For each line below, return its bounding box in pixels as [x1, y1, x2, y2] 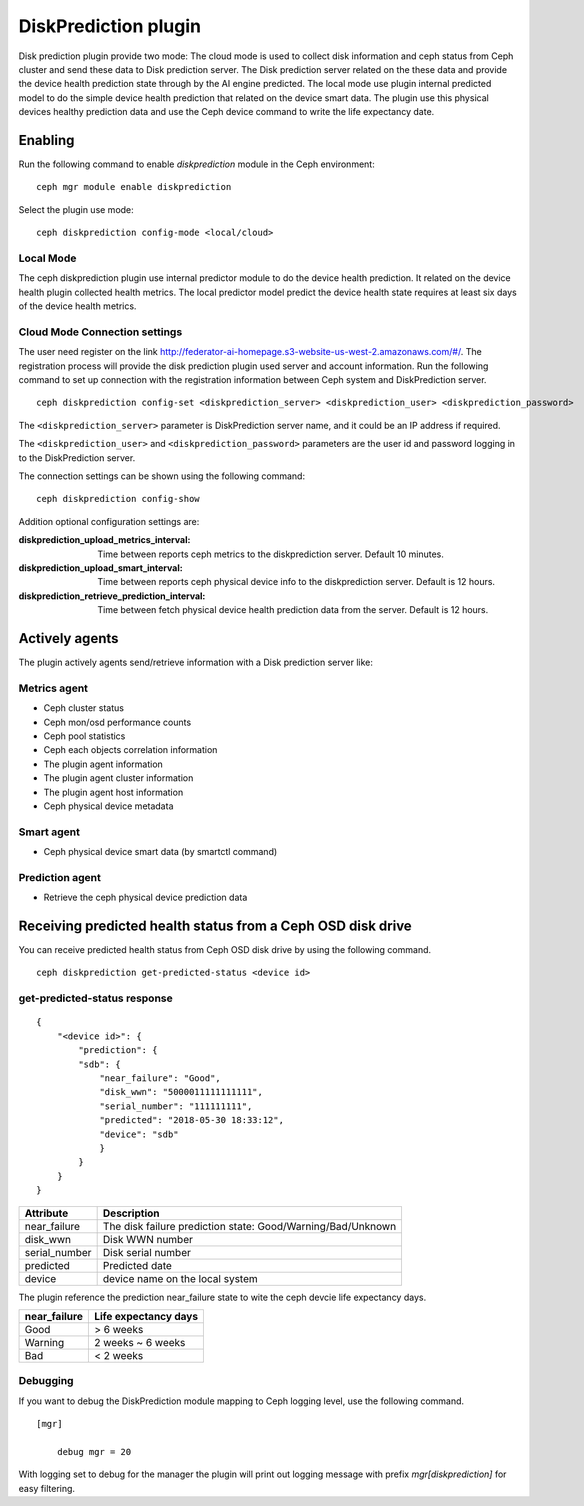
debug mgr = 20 [56, 1446, 132, 1457]
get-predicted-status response [18, 991, 174, 1005]
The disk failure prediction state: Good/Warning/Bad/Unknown [102, 1219, 397, 1233]
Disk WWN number [102, 1232, 194, 1246]
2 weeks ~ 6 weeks [93, 1335, 186, 1349]
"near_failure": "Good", [99, 1072, 222, 1084]
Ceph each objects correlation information [43, 744, 218, 756]
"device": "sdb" [99, 1128, 179, 1140]
